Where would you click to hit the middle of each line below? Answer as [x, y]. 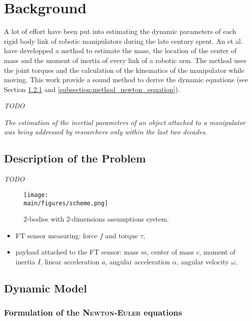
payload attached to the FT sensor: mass [77, 252]
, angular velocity [203, 261]
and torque [122, 235]
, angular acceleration [138, 261]
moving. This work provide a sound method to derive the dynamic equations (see [126, 80]
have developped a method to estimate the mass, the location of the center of [120, 50]
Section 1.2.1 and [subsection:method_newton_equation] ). [92, 89]
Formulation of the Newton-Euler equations [93, 312]
